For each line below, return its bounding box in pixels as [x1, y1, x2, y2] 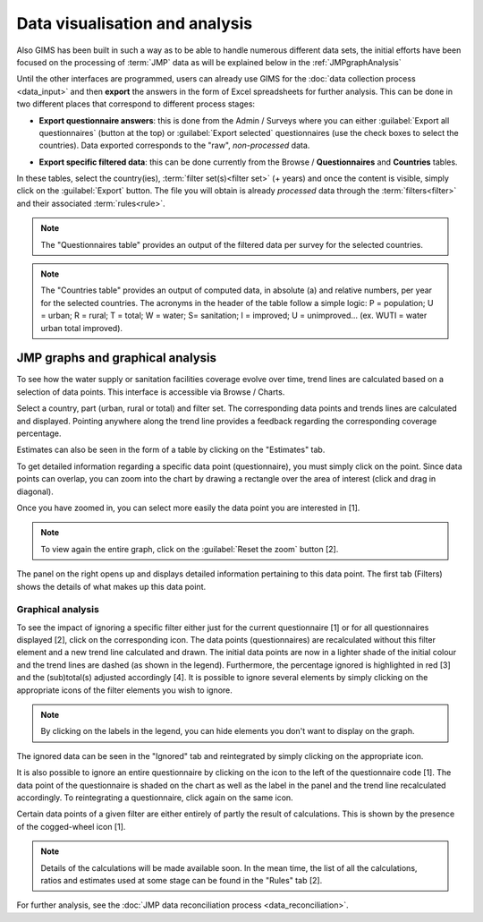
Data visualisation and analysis [16, 13, 253, 33]
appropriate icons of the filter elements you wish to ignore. [16, 685, 233, 696]
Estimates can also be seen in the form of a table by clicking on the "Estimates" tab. [16, 444, 326, 456]
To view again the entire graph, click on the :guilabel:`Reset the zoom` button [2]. [40, 543, 339, 554]
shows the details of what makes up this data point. [16, 581, 207, 592]
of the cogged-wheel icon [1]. [16, 821, 126, 832]
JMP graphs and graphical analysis [16, 350, 217, 366]
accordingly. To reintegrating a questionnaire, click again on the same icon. [16, 792, 294, 803]
